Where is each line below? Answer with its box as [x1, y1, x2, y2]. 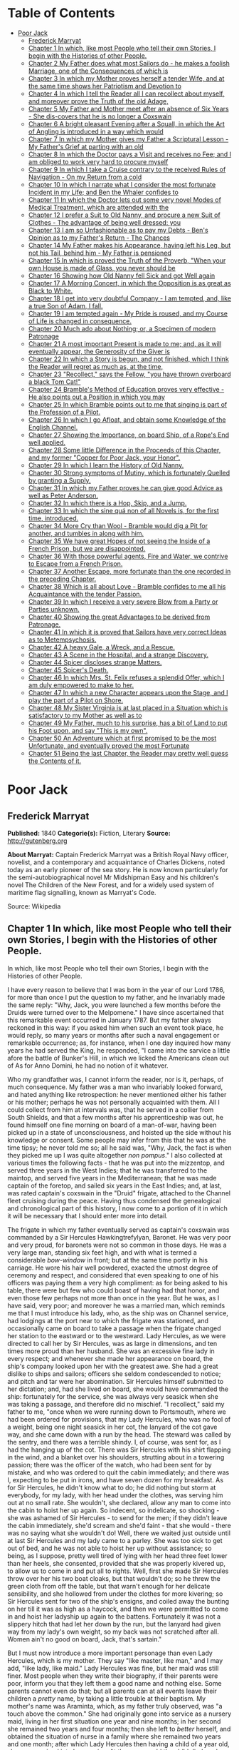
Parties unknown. [28, 605, 80, 613]
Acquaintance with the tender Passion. [28, 590, 142, 598]
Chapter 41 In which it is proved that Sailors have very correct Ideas [28, 627, 227, 636]
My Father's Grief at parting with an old [28, 142, 144, 151]
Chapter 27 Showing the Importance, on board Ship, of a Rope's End [28, 430, 230, 439]
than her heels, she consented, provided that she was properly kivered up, [7, 1559, 226, 1567]
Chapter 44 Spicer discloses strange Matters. [28, 658, 162, 667]
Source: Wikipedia [7, 901, 61, 911]
